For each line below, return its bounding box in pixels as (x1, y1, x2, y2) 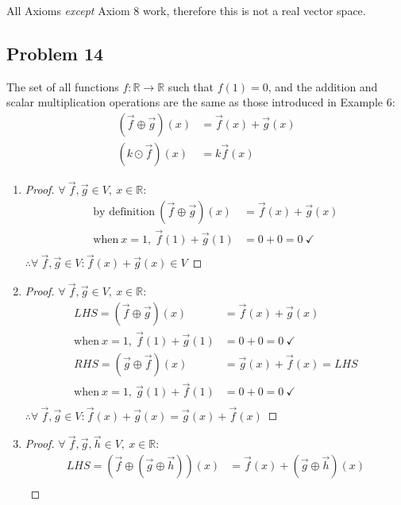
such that (168, 78, 214, 94)
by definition (93, 206, 156, 218)
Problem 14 (6, 40, 104, 65)
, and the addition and (268, 78, 378, 94)
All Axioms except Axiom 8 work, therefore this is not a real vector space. (6, 2, 366, 18)
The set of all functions (6, 78, 119, 94)
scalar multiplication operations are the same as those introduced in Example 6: (6, 94, 395, 110)
